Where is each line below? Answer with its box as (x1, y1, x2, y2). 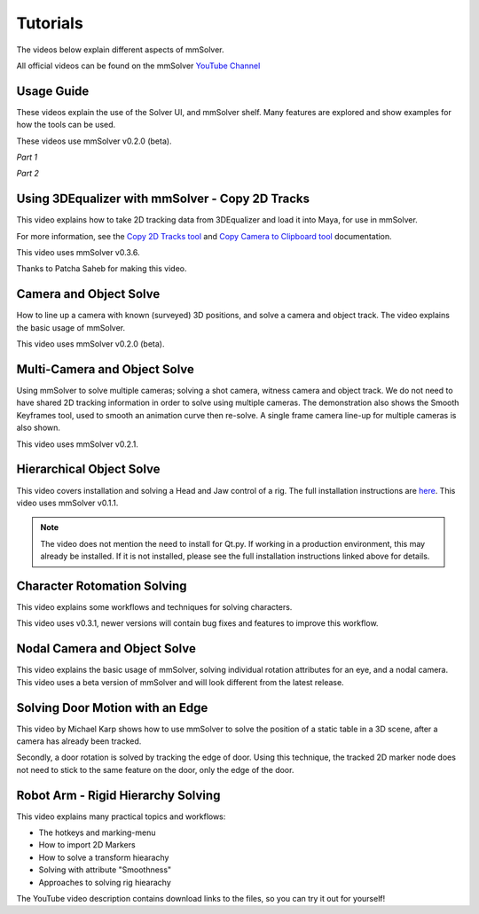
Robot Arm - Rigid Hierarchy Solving (16, 787, 221, 802)
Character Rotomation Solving (16, 578, 187, 593)
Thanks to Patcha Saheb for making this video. (16, 263, 187, 274)
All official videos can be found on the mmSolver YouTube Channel (16, 60, 261, 71)
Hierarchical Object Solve (16, 462, 161, 477)
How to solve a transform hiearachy (38, 852, 169, 863)
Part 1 (16, 152, 38, 163)
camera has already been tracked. (16, 736, 142, 746)
